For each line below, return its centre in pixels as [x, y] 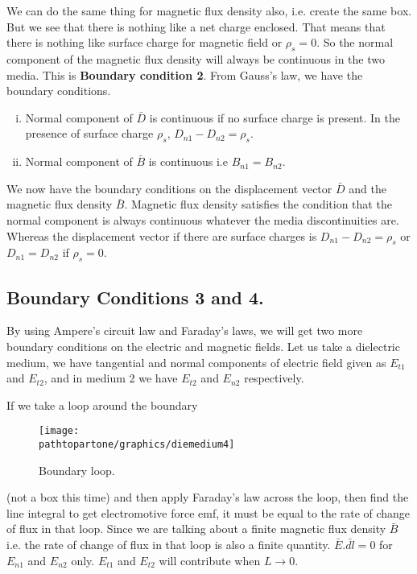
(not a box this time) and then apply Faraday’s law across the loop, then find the [208, 497]
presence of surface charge [89, 133]
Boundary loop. [77, 470]
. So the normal [355, 42]
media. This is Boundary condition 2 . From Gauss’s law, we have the [185, 74]
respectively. [274, 378]
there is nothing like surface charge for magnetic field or [145, 42]
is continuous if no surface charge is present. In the [275, 117]
